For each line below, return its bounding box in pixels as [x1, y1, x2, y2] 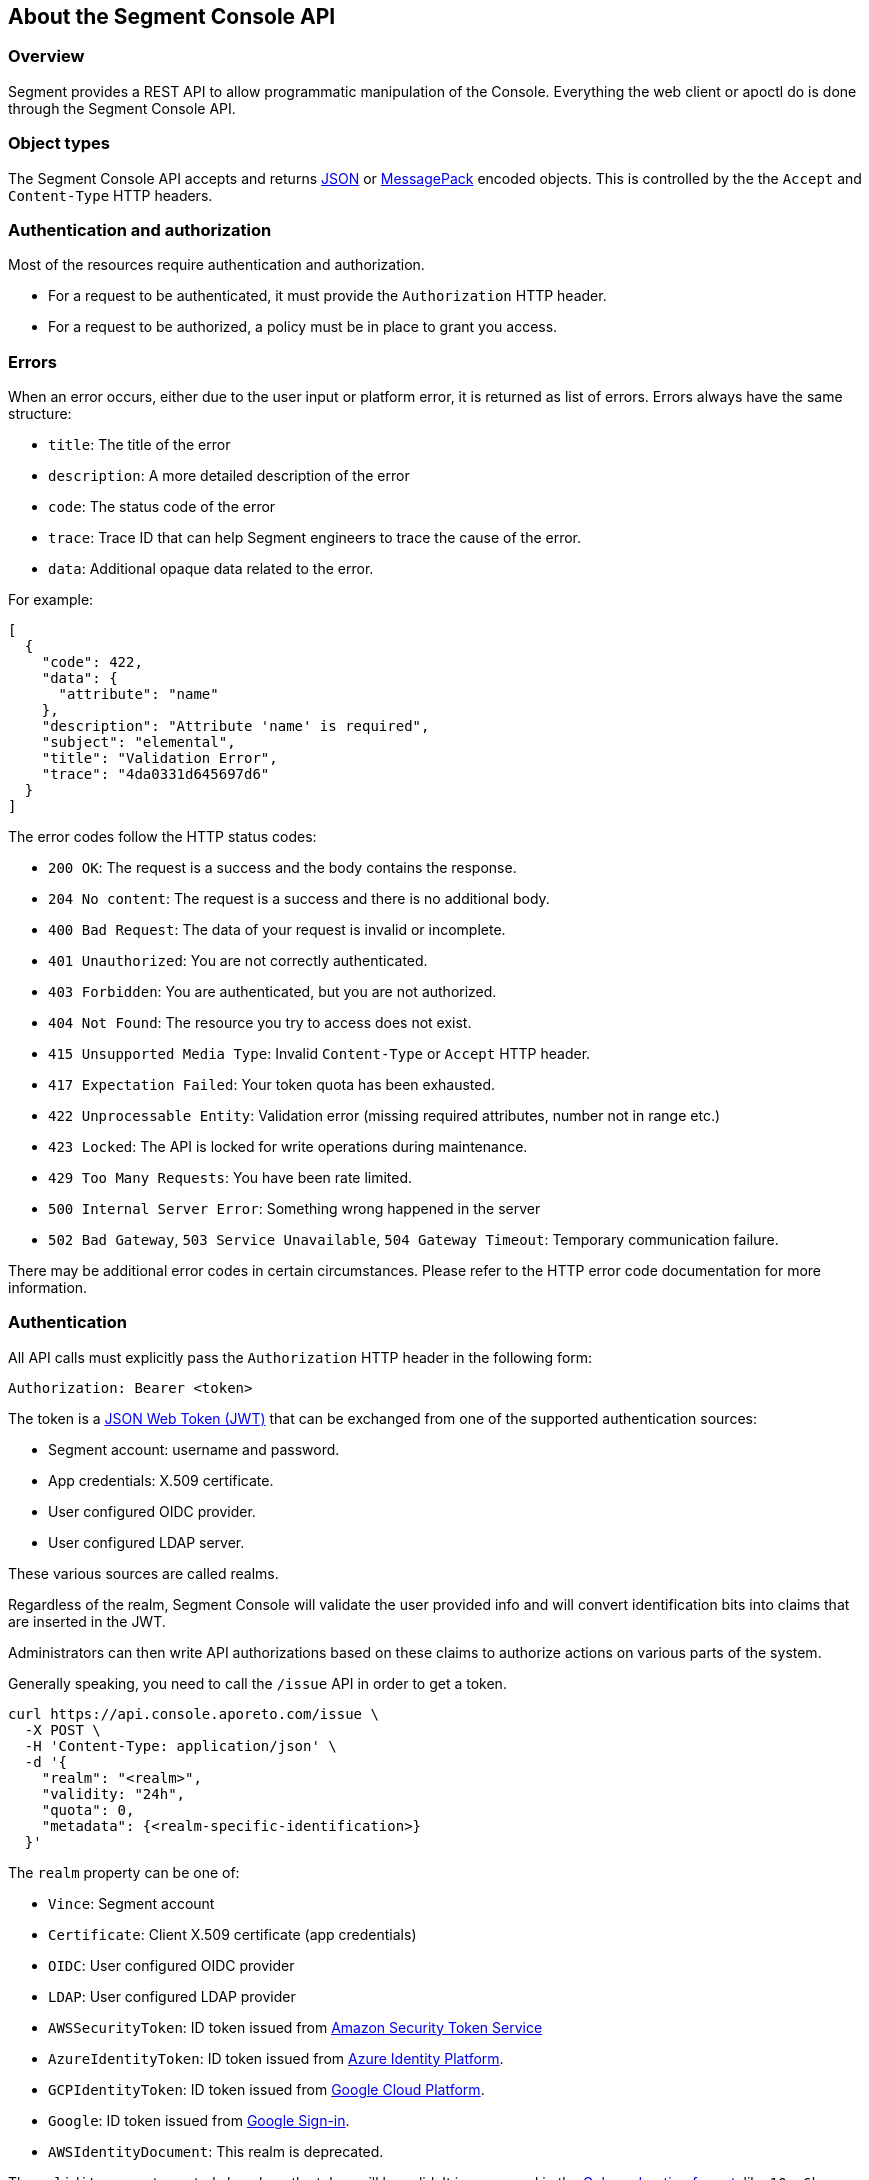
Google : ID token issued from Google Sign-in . [48, 2111, 350, 2129]
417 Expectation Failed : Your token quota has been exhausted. [48, 1076, 496, 1094]
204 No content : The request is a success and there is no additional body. [48, 890, 550, 908]
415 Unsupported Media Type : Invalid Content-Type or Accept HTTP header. [48, 1045, 591, 1063]
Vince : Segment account [48, 1894, 215, 1912]
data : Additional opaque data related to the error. [48, 560, 374, 578]
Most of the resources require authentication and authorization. [8, 256, 425, 274]
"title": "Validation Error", [41, 750, 278, 767]
